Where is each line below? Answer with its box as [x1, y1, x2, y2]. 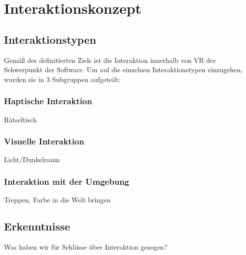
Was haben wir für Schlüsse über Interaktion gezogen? [4, 242, 167, 252]
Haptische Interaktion [4, 95, 92, 107]
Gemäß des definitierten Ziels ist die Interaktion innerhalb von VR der [4, 55, 216, 65]
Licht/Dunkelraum [4, 154, 60, 165]
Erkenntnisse [4, 219, 70, 234]
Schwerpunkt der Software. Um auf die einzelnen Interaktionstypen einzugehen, [4, 64, 243, 75]
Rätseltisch [4, 114, 37, 124]
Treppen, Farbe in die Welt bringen [4, 195, 110, 205]
